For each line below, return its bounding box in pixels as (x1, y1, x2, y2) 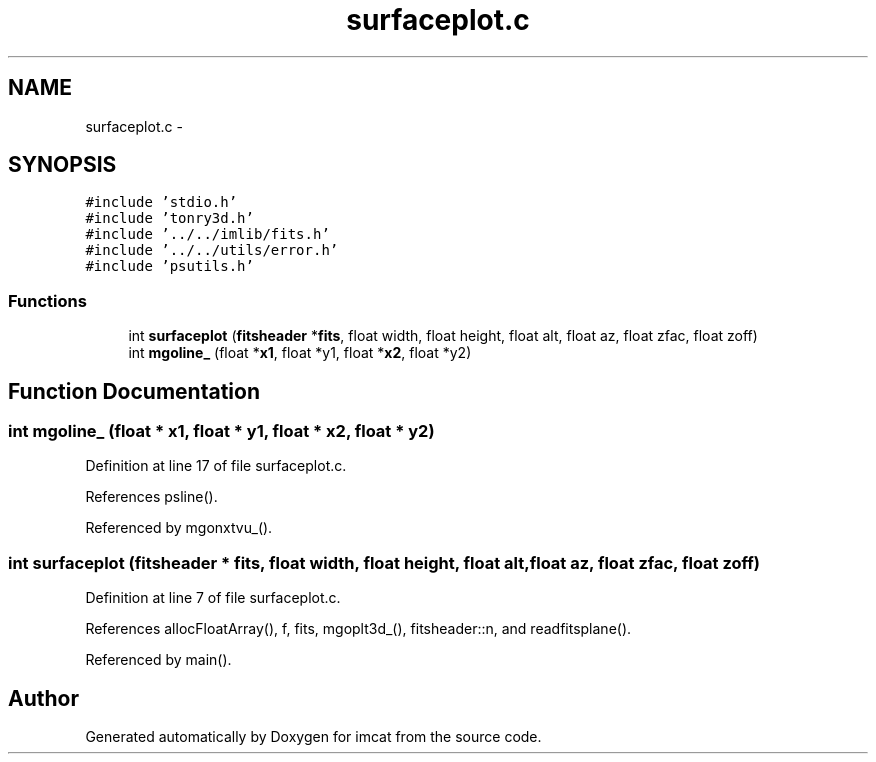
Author (8, 685, 79, 711)
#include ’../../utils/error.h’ (85, 242, 339, 259)
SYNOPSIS (8, 152, 117, 178)
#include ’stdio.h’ (85, 194, 238, 211)
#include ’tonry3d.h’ (85, 210, 254, 227)
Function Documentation (8, 378, 260, 404)
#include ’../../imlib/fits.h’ (85, 226, 330, 243)
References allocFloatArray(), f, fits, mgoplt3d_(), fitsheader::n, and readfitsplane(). (85, 620, 632, 638)
